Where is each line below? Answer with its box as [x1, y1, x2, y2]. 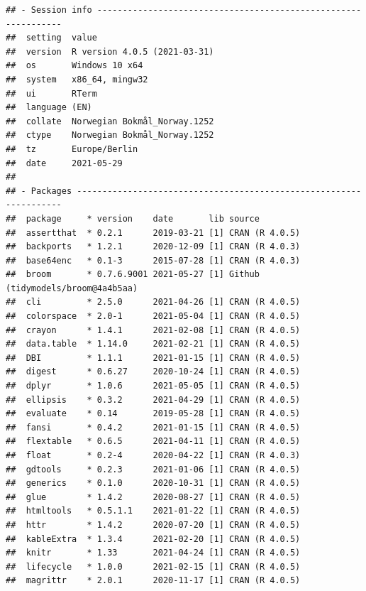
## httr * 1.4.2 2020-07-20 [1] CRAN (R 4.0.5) [6, 519, 301, 530]
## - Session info [6, 5, 92, 15]
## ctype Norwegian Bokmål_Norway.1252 [6, 130, 214, 141]
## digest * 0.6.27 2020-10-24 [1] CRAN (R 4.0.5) [6, 367, 301, 377]
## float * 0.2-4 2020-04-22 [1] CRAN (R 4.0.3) [6, 450, 301, 460]
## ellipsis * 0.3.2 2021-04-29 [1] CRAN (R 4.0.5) [6, 394, 301, 405]
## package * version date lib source [6, 213, 260, 224]
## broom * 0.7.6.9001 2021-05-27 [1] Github [6, 269, 260, 280]
